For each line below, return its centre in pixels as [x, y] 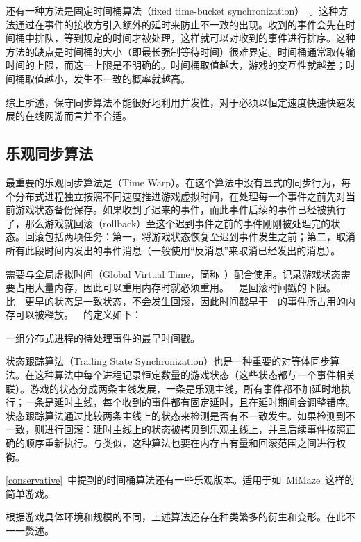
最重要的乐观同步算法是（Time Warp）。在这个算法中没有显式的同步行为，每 [178, 182]
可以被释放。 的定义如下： [78, 314]
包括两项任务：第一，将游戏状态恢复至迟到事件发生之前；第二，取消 [200, 237]
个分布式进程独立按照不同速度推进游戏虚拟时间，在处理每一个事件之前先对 [176, 196]
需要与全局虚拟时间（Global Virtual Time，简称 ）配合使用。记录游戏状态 [173, 273]
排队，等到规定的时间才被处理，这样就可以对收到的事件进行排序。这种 [195, 38]
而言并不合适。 [98, 116]
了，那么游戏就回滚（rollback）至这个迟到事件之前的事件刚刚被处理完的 [168, 223]
